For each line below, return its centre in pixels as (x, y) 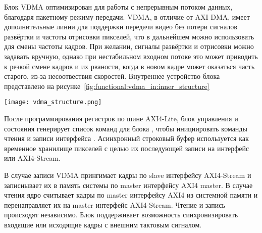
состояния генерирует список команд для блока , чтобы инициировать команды (126, 128)
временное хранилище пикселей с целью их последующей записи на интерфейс (127, 148)
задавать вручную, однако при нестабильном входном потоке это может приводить (131, 56)
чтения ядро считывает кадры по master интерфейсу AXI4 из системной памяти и (131, 195)
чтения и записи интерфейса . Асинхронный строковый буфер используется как (126, 138)
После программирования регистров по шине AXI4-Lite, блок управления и (121, 118)
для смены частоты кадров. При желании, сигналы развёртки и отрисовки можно (129, 46)
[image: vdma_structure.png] (53, 102)
